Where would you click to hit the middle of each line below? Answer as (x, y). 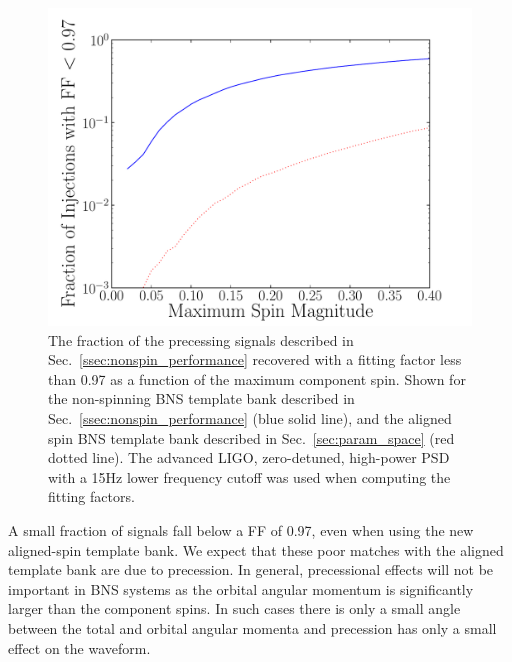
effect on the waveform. (79, 647)
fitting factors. (91, 496)
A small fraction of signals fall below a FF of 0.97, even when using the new (241, 529)
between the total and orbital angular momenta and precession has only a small (252, 627)
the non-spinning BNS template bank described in (201, 398)
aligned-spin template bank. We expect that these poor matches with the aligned (256, 549)
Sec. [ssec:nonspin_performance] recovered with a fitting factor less (255, 359)
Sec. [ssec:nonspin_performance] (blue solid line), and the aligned (250, 417)
